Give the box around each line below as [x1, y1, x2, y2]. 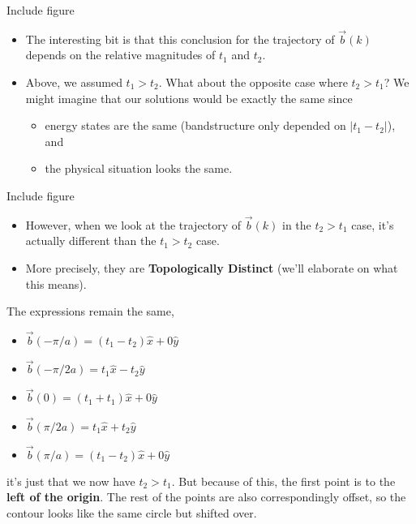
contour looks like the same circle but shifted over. [6, 505, 257, 522]
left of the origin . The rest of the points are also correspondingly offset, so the [6, 488, 406, 505]
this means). [25, 275, 87, 292]
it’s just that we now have [6, 472, 135, 489]
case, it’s [351, 216, 394, 233]
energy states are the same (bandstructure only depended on [45, 117, 346, 134]
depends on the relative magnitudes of [25, 46, 216, 63]
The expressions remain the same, [6, 303, 174, 320]
